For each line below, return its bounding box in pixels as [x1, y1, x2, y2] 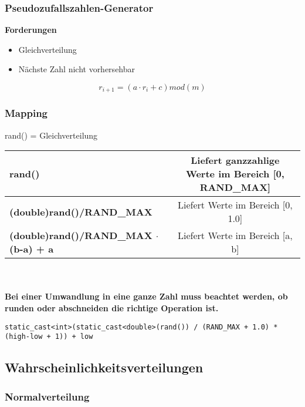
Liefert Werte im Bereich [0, [178, 198, 293, 212]
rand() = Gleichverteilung [5, 129, 98, 141]
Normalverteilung [5, 389, 90, 403]
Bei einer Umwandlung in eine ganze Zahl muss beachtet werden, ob [5, 290, 288, 302]
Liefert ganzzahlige [191, 153, 280, 167]
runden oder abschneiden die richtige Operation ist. [5, 302, 219, 314]
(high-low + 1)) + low [5, 332, 93, 341]
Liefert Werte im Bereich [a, [178, 228, 293, 243]
